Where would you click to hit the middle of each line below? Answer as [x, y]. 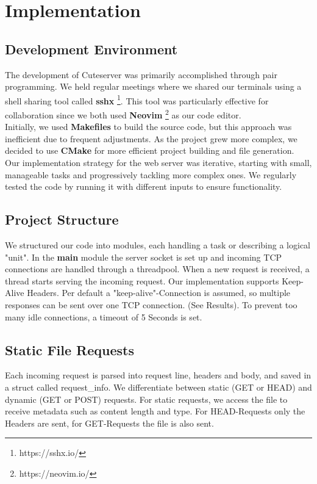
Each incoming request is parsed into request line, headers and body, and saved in [158, 375]
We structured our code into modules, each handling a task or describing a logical [158, 245]
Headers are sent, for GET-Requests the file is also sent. [109, 423]
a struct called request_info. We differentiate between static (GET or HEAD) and [158, 387]
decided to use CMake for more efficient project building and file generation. [150, 150]
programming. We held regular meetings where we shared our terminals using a [153, 86]
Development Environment [91, 49]
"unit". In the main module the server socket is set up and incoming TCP [144, 257]
